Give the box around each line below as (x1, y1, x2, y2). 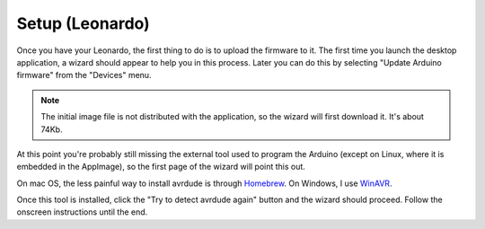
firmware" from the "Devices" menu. (16, 70, 152, 81)
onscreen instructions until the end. (16, 207, 148, 217)
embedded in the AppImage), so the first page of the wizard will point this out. (16, 162, 305, 172)
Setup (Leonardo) (16, 13, 150, 33)
